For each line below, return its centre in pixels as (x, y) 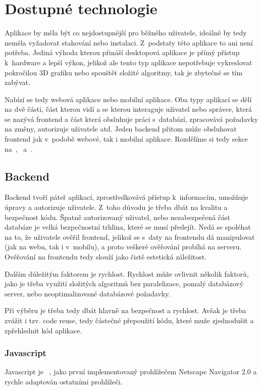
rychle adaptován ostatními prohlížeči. (64, 381)
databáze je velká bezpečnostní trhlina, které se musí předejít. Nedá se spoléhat (128, 227)
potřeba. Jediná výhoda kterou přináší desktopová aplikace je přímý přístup (122, 52)
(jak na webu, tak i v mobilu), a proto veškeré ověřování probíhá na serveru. (123, 247)
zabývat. (17, 82)
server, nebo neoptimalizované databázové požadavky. (88, 293)
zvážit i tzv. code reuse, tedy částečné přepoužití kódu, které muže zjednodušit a (129, 320)
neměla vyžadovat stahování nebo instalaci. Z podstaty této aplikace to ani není (129, 42)
